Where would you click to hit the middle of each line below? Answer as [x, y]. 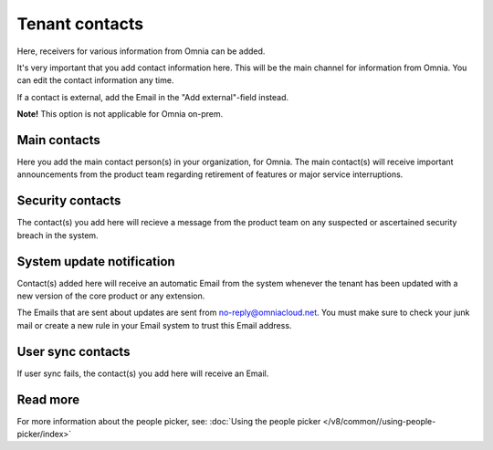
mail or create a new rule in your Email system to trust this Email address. [154, 325]
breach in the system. [58, 235]
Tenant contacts [80, 24]
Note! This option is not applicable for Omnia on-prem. [120, 114]
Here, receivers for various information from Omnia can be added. [141, 51]
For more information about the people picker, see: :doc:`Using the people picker [169, 421]
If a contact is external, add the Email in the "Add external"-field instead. [153, 97]
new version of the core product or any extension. [111, 296]
